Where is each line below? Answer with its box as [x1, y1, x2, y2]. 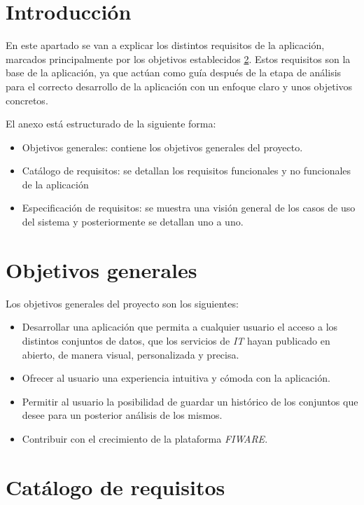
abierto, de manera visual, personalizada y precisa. [22, 347, 239, 361]
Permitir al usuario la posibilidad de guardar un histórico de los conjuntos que [22, 394, 358, 408]
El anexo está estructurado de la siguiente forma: [6, 116, 216, 131]
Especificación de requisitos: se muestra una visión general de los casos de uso [22, 200, 356, 215]
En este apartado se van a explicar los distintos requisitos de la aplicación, [6, 38, 325, 53]
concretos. [6, 92, 48, 107]
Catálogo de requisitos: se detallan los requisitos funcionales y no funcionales [22, 163, 351, 178]
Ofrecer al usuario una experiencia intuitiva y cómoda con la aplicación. [22, 371, 330, 385]
